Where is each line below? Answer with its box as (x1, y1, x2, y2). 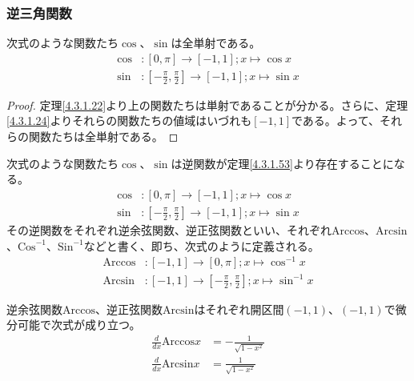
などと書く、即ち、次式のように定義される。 (83, 237, 320, 254)
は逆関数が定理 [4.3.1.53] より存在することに (171, 154, 394, 171)
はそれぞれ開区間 (194, 300, 284, 317)
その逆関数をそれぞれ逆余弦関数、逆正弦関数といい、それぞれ (6, 221, 332, 238)
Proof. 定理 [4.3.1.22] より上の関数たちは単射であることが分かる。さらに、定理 (6, 96, 408, 113)
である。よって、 (291, 112, 380, 129)
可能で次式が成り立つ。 (17, 316, 141, 333)
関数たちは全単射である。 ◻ (28, 128, 179, 145)
